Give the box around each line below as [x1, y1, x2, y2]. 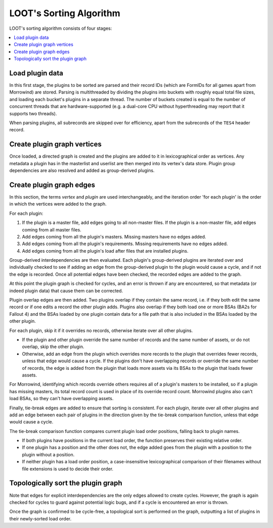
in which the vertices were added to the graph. [9, 201, 107, 207]
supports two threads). [9, 110, 57, 116]
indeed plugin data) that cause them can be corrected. [9, 287, 123, 294]
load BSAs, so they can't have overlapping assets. [9, 396, 114, 402]
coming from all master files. [22, 226, 82, 232]
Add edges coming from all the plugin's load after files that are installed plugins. [22, 248, 189, 254]
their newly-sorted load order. [9, 515, 72, 521]
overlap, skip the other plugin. [22, 344, 84, 350]
